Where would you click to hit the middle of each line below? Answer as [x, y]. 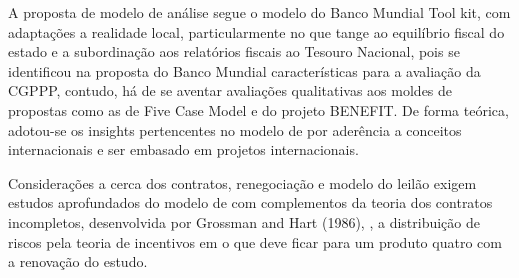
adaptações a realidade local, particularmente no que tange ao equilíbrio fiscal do [256, 31]
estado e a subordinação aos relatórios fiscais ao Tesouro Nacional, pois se [234, 51]
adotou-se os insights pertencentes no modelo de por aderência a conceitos [235, 129]
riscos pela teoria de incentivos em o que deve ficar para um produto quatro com [255, 241]
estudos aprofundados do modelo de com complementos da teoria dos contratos [250, 202]
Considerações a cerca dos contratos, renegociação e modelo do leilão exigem [242, 182]
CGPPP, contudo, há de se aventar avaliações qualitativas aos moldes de [230, 90]
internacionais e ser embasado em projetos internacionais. [183, 149]
